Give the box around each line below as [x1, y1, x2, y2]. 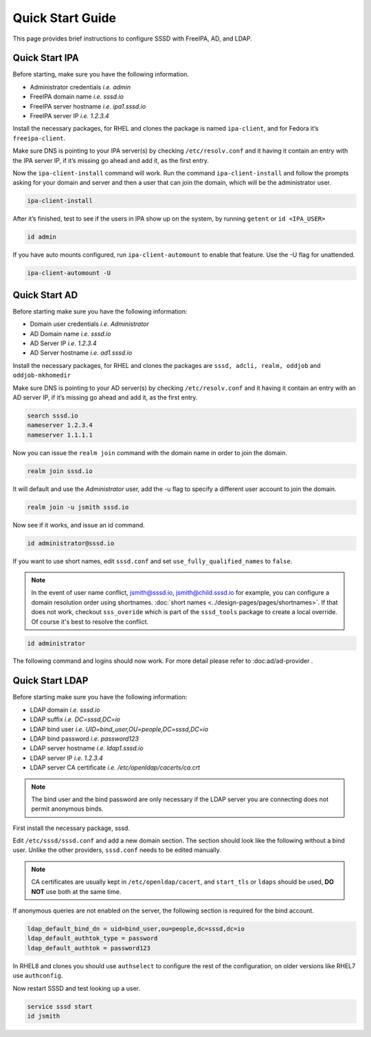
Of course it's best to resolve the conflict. [31, 618, 149, 626]
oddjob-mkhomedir [12, 371, 71, 380]
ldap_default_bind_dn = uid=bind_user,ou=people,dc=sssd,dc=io [27, 925, 245, 933]
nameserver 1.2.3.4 [27, 422, 93, 429]
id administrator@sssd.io [27, 539, 115, 547]
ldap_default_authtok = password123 [27, 944, 151, 952]
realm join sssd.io [27, 467, 93, 474]
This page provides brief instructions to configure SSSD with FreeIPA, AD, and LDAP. [12, 34, 252, 43]
